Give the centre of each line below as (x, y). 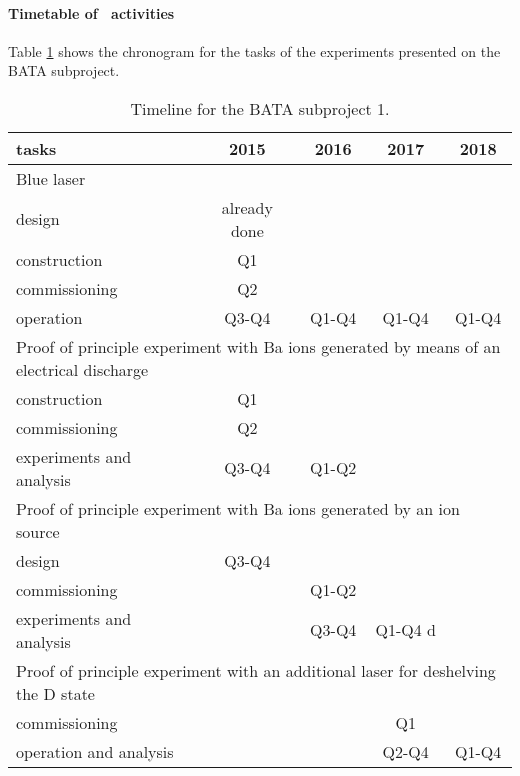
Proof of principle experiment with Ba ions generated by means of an (258, 346)
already (247, 207)
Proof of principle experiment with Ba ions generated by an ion (238, 508)
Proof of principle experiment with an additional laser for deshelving (256, 670)
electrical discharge (82, 369)
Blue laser (51, 178)
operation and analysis (95, 751)
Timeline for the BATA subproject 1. (260, 108)
